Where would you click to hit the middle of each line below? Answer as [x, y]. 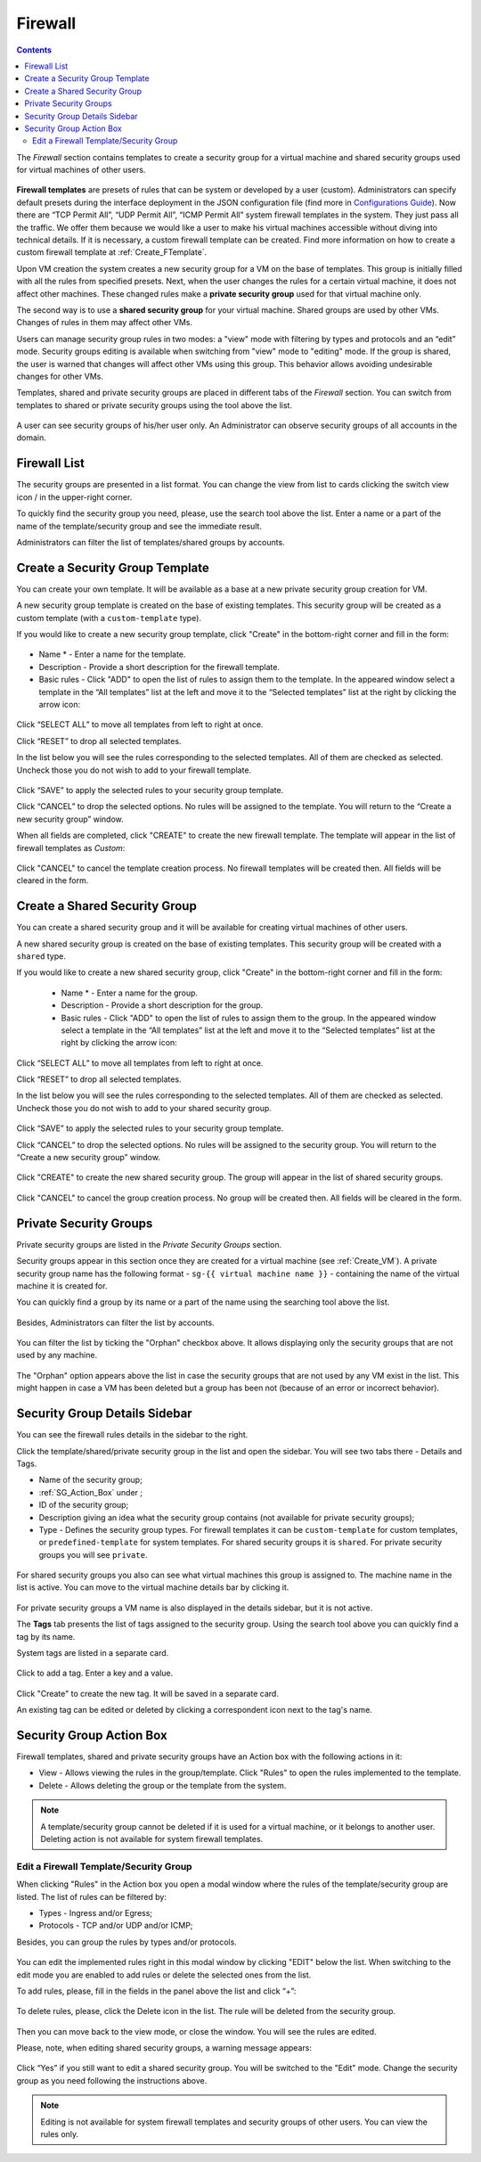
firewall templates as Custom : [71, 848]
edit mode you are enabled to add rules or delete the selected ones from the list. [164, 1975]
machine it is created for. [62, 1286]
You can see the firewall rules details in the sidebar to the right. [132, 1435]
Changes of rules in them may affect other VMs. [105, 323]
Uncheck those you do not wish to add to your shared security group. [144, 1108]
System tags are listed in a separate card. [93, 1653]
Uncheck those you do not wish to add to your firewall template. [134, 770]
